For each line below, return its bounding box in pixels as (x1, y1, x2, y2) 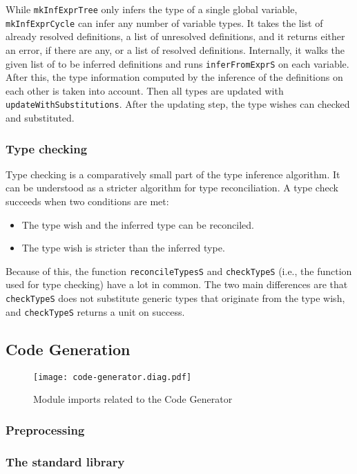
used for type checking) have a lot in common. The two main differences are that (6, 277, 348, 292)
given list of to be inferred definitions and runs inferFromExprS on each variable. (6, 56, 349, 70)
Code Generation (6, 338, 131, 359)
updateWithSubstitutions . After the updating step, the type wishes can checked (6, 97, 350, 111)
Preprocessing (6, 421, 85, 438)
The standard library (6, 453, 125, 470)
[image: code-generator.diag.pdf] (33, 372, 192, 382)
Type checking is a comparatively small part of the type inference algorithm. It (6, 167, 340, 181)
